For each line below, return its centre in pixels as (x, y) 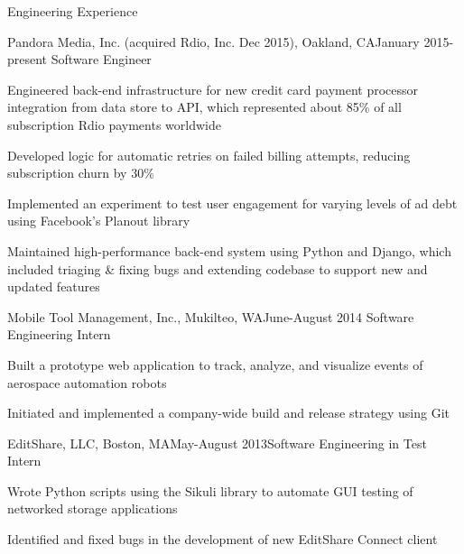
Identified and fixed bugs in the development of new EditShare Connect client (223, 539)
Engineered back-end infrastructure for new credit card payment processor (213, 89)
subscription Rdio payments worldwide (114, 124)
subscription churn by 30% (81, 173)
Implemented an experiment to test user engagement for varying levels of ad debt (232, 203)
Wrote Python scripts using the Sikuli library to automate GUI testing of (210, 490)
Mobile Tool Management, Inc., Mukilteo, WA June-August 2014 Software (211, 316)
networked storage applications (93, 508)
